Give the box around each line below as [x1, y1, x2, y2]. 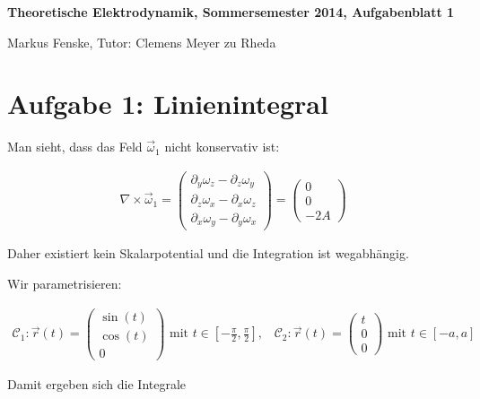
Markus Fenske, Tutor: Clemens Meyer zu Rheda [7, 32, 276, 51]
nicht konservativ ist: [164, 137, 280, 156]
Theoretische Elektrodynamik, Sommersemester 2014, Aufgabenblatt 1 [7, 3, 455, 21]
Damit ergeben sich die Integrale [7, 374, 187, 393]
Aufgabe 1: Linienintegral [7, 85, 328, 122]
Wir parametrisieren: [7, 274, 122, 293]
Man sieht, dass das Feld [7, 137, 143, 156]
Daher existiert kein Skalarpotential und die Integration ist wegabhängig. [7, 244, 409, 263]
